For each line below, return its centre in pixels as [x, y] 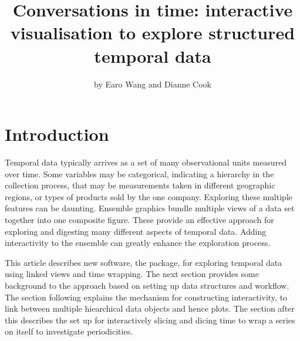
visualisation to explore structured [153, 33]
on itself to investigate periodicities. [69, 331]
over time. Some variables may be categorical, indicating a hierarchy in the [139, 173]
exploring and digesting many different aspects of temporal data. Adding [136, 231]
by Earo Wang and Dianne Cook [153, 84]
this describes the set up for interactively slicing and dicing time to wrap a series [150, 320]
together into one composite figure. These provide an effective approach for [139, 220]
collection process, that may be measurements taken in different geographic [140, 185]
